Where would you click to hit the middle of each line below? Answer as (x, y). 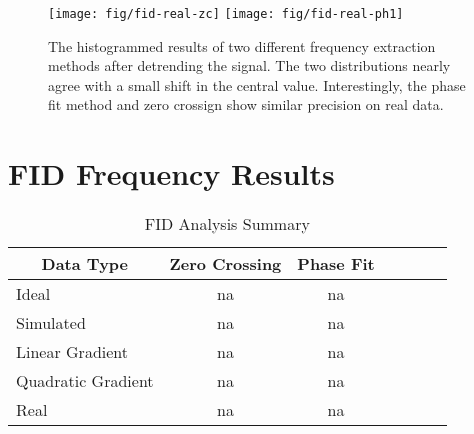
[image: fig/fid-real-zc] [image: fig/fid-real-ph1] (226, 14)
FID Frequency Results (171, 173)
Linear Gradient (72, 352)
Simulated (51, 323)
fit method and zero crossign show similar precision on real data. (246, 104)
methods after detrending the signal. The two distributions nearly (249, 65)
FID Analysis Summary (227, 224)
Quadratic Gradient (85, 381)
